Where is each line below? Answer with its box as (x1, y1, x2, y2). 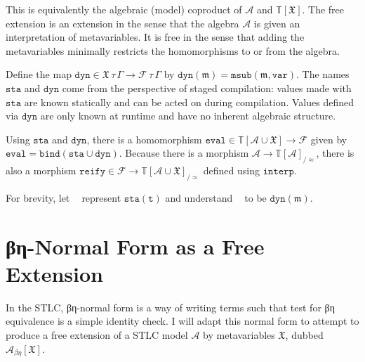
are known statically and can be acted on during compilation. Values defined (24, 94, 354, 109)
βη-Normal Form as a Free (6, 231, 265, 260)
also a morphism (6, 163, 77, 178)
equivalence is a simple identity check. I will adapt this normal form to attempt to (6, 313, 359, 328)
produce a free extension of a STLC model (6, 328, 188, 342)
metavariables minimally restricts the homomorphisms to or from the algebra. (6, 43, 340, 58)
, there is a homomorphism (86, 131, 202, 146)
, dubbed (285, 328, 324, 342)
